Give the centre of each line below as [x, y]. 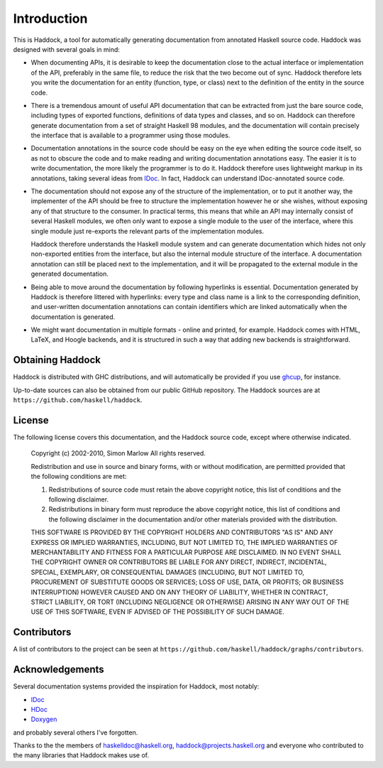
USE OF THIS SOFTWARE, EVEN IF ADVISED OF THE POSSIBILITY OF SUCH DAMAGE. [158, 612]
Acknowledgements [59, 670]
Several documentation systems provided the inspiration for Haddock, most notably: [136, 686]
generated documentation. [70, 274]
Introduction [50, 18]
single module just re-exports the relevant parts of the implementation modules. [148, 231]
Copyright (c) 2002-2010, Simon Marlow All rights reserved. [118, 453]
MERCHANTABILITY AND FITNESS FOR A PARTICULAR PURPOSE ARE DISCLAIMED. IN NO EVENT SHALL [186, 552]
